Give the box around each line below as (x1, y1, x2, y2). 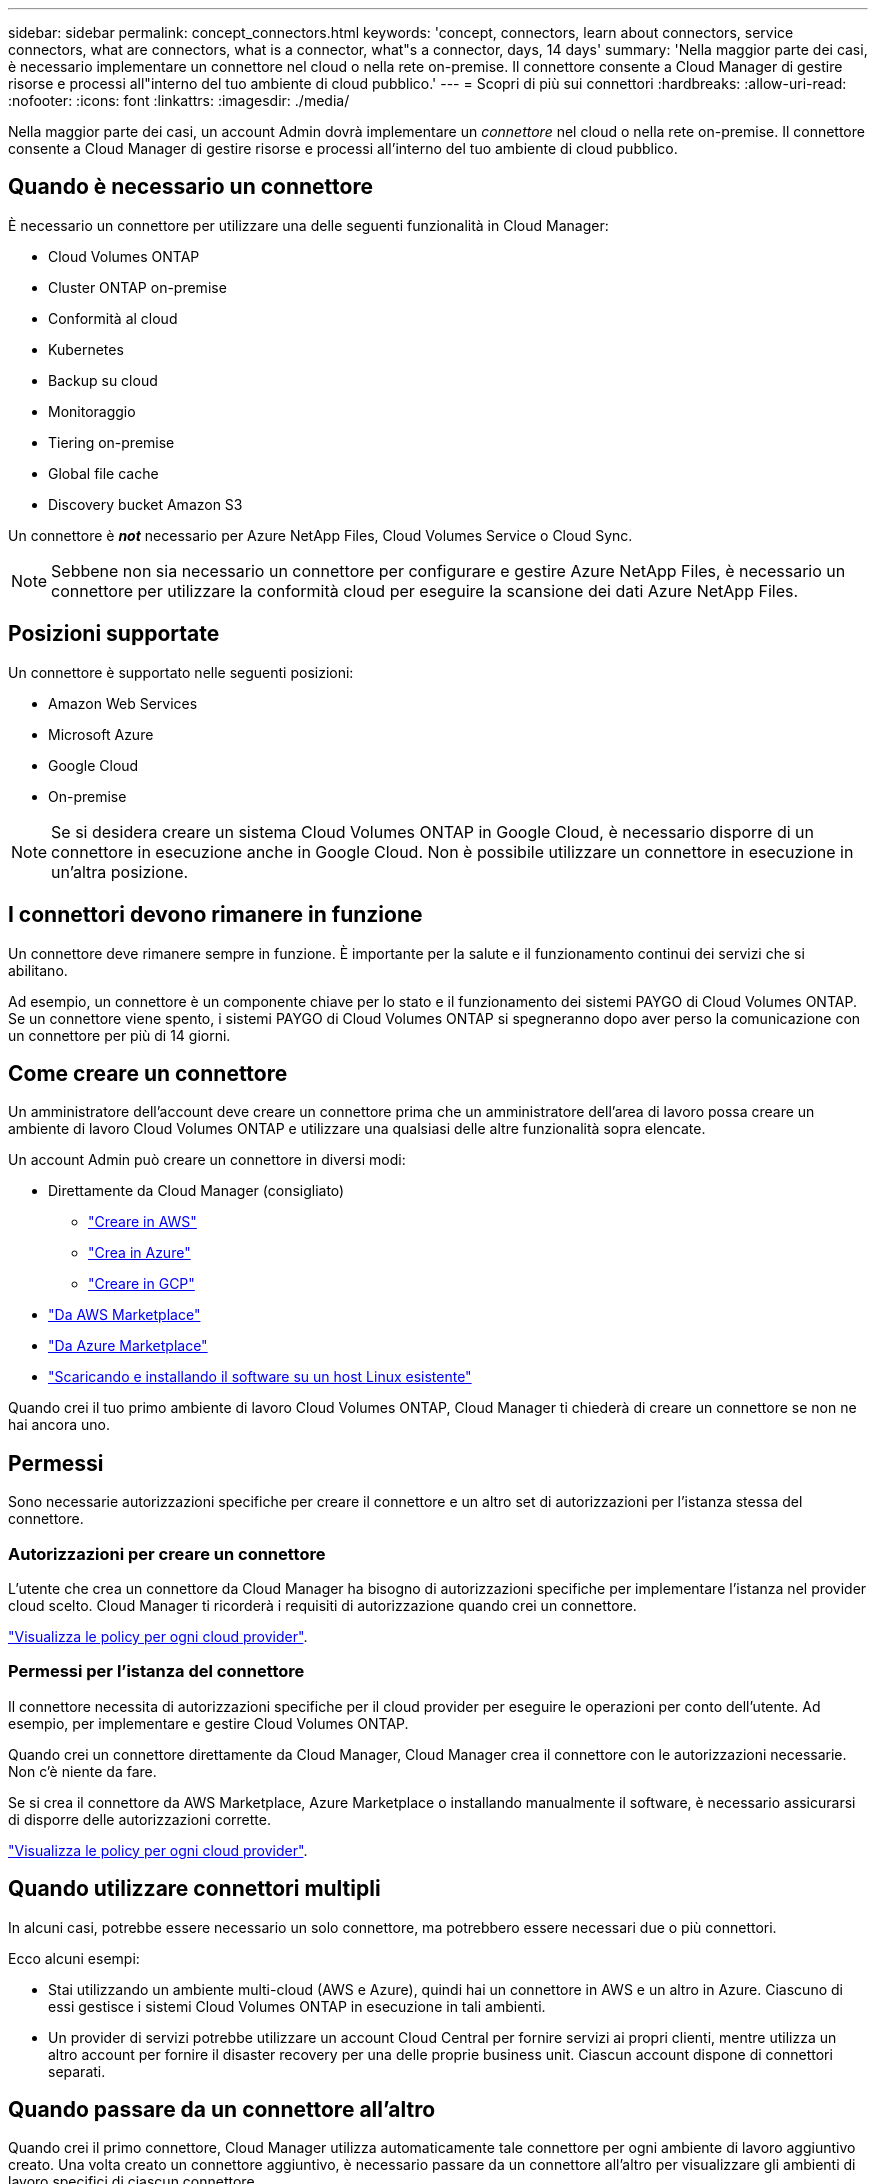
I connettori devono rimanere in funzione (8, 902, 423, 928)
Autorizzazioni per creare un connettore (8, 1543, 326, 1564)
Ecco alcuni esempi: (8, 1949, 140, 1967)
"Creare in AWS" (88, 1213, 197, 1231)
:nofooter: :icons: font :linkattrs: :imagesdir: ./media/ (8, 92, 350, 109)
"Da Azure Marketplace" (48, 1337, 208, 1355)
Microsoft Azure (48, 725, 154, 743)
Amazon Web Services (48, 694, 198, 712)
